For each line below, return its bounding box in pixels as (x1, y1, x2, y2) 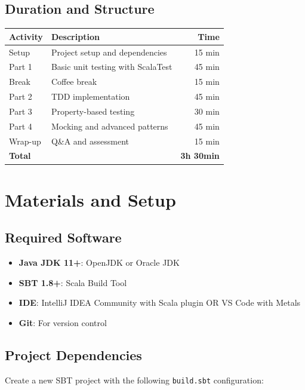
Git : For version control (19, 316, 107, 328)
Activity (9, 30, 43, 42)
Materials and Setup (5, 187, 176, 211)
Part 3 (9, 105, 32, 117)
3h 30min (180, 149, 220, 162)
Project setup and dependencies (51, 45, 167, 58)
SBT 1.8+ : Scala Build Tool (19, 276, 127, 288)
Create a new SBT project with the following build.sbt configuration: (5, 373, 264, 386)
